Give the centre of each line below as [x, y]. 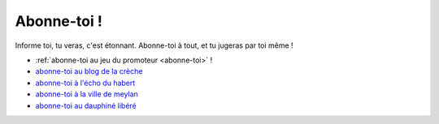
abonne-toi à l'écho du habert [85, 83]
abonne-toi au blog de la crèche [89, 71]
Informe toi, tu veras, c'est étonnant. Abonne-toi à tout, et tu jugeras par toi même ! [154, 45]
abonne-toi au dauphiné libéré [86, 105]
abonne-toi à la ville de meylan [87, 94]
